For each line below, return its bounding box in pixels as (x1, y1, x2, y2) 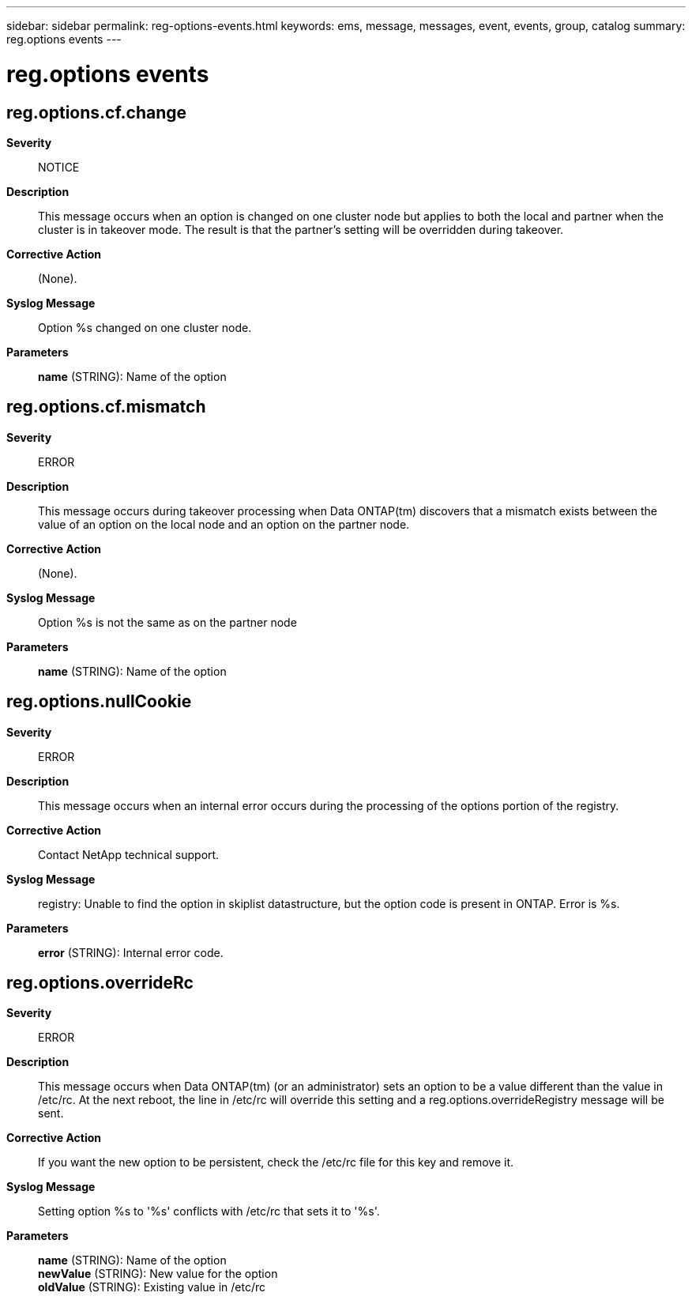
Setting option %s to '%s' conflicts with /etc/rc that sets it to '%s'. (38, 1204, 380, 1219)
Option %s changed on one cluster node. (38, 320, 252, 334)
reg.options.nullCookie (6, 691, 192, 712)
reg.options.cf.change (6, 102, 187, 122)
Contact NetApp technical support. (38, 847, 220, 861)
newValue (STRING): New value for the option (38, 1267, 278, 1281)
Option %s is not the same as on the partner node (38, 615, 297, 629)
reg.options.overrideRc (6, 973, 194, 993)
